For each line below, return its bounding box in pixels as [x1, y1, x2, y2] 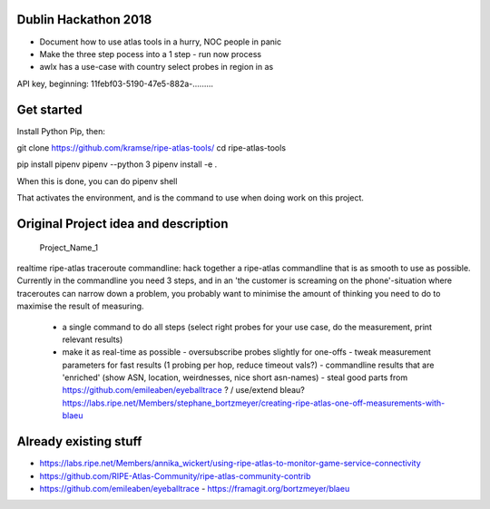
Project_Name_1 [39, 241, 99, 253]
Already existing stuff [16, 434, 142, 449]
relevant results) [62, 334, 123, 345]
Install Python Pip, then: [16, 125, 106, 136]
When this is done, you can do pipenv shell [16, 175, 178, 186]
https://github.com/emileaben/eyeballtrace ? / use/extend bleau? [62, 385, 306, 396]
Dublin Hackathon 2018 [16, 12, 152, 27]
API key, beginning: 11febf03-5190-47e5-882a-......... [16, 78, 213, 89]
